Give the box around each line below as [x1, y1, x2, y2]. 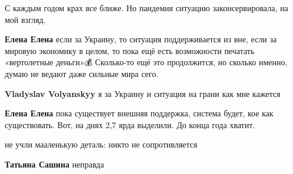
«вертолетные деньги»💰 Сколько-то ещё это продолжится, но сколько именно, [5, 56, 288, 68]
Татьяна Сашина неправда [5, 158, 104, 170]
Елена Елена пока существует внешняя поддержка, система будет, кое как [5, 107, 274, 119]
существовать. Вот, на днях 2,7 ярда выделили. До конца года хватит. [5, 118, 255, 130]
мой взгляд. [5, 13, 46, 25]
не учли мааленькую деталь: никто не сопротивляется [5, 138, 198, 150]
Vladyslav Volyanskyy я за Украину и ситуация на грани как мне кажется [5, 87, 281, 99]
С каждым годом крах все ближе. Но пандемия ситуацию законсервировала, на [5, 2, 288, 14]
